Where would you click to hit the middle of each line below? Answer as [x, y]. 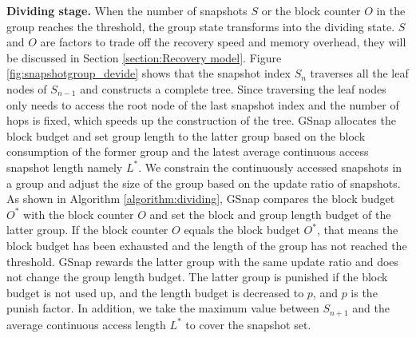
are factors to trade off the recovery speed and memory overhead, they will [223, 42]
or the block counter [311, 10]
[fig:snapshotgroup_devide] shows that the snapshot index [149, 73]
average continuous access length [86, 324]
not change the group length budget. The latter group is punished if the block [197, 277]
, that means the [357, 230]
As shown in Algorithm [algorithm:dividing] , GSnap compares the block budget [201, 199]
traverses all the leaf [359, 73]
